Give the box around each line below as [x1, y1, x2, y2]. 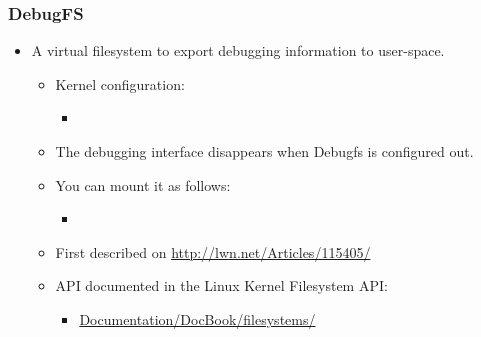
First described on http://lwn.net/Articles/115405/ [55, 241, 371, 262]
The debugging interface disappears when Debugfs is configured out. [55, 141, 474, 161]
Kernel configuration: [55, 73, 185, 94]
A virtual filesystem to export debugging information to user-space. [31, 40, 445, 61]
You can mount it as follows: [55, 174, 231, 195]
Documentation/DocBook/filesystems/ [79, 308, 316, 329]
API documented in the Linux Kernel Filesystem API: [55, 275, 388, 296]
